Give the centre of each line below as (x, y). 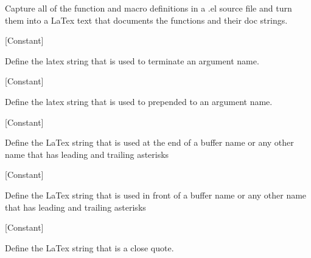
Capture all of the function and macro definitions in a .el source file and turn (149, 8)
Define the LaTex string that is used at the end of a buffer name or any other (149, 142)
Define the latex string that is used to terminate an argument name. (132, 60)
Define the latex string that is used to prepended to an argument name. (139, 101)
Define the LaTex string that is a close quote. (89, 247)
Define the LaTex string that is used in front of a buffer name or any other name (156, 195)
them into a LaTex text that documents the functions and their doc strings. (146, 20)
